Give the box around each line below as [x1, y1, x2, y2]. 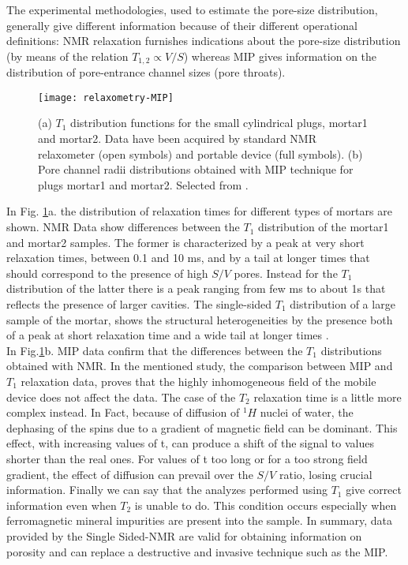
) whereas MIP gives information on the [183, 47, 377, 64]
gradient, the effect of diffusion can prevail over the [6, 466, 253, 482]
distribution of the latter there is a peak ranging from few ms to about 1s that [6, 280, 386, 297]
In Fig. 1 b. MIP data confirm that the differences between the [6, 342, 303, 358]
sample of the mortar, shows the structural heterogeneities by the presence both [6, 311, 393, 327]
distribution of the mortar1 [257, 219, 389, 235]
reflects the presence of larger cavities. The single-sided [6, 296, 272, 312]
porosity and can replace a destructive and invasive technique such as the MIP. [6, 543, 388, 559]
